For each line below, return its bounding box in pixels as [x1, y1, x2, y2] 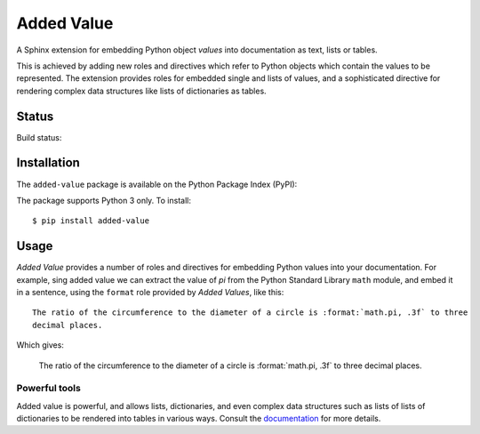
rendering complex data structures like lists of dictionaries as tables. [16, 85, 267, 96]
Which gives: [16, 340, 64, 350]
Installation [16, 156, 80, 171]
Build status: [16, 132, 62, 142]
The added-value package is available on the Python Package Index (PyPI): [16, 179, 298, 189]
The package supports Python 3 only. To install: [16, 195, 191, 205]
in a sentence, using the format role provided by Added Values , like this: [16, 287, 284, 297]
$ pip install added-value [32, 216, 150, 226]
